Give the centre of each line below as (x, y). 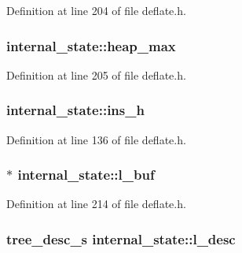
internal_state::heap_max (91, 45)
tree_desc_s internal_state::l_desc (121, 238)
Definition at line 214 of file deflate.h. (96, 204)
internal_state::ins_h (75, 110)
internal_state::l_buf (86, 175)
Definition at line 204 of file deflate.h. (96, 10)
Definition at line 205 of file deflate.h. (96, 74)
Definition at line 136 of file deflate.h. (96, 139)
